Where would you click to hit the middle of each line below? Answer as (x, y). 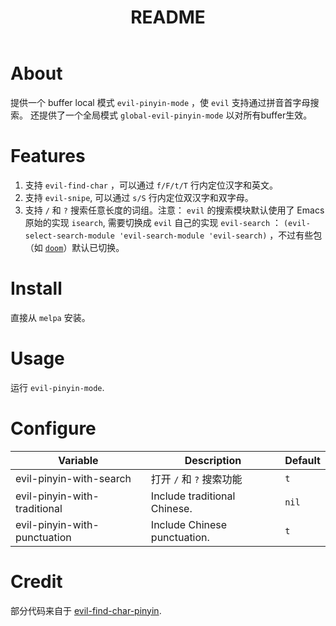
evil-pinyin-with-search (73, 478)
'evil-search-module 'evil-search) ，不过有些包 (221, 235)
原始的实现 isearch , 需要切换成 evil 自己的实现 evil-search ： (153, 222)
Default (302, 460)
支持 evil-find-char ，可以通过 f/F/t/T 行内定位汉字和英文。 (151, 185)
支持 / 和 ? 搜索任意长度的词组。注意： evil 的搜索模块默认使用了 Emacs (174, 210)
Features (48, 156)
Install (36, 288)
